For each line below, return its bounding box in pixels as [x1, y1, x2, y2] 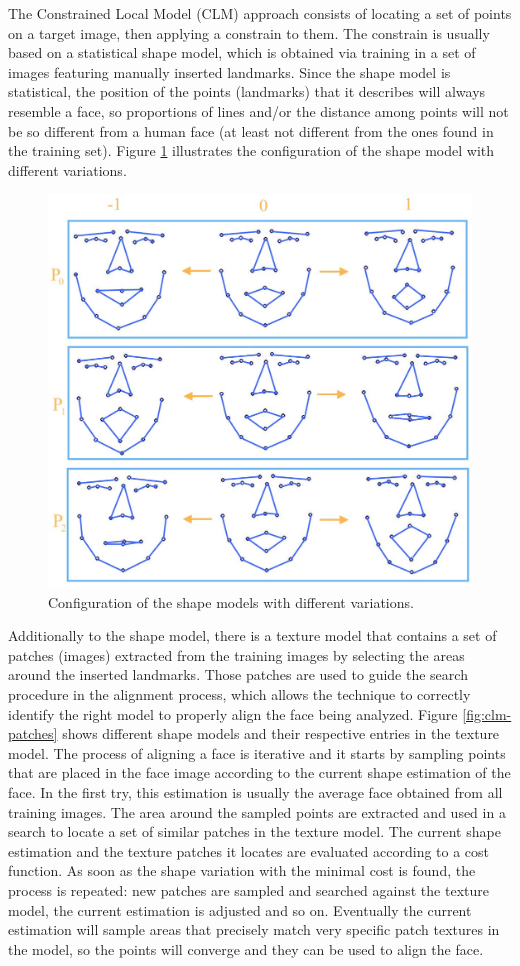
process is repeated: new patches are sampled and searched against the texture [8, 880, 489, 901]
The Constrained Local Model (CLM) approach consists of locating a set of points [8, 3, 512, 23]
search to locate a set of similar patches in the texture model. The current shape [8, 821, 501, 842]
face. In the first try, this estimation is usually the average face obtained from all [8, 782, 503, 803]
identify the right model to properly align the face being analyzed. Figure [8, 703, 458, 724]
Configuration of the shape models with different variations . [48, 591, 414, 612]
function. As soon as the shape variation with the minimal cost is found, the [8, 860, 476, 881]
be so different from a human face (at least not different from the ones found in [8, 120, 494, 141]
